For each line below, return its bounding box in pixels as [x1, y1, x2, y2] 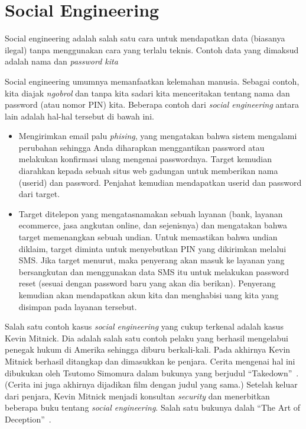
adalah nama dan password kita [5, 55, 118, 67]
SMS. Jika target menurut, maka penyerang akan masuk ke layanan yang [18, 254, 285, 266]
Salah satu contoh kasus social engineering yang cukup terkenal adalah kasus [5, 320, 284, 333]
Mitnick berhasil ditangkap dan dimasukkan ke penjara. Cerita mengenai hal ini [5, 354, 295, 367]
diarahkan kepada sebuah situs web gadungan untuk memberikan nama [18, 164, 278, 177]
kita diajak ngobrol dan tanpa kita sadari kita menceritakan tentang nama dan [5, 86, 290, 99]
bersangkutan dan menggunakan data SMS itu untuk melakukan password [18, 265, 289, 278]
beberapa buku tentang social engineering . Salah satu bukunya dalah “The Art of [5, 401, 301, 414]
